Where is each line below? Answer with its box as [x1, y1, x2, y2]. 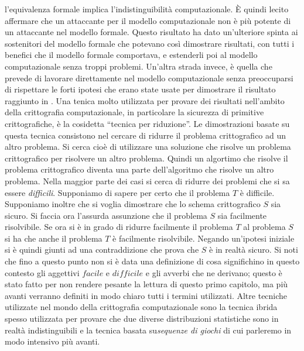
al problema [243, 221, 286, 233]
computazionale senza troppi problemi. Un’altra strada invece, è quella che [5, 60, 272, 72]
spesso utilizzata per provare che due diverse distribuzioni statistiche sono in [5, 312, 279, 325]
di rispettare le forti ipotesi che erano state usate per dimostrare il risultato [5, 83, 276, 95]
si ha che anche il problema [5, 232, 103, 244]
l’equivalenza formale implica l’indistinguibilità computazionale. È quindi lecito [5, 3, 289, 15]
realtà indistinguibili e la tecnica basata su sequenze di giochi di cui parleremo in [5, 324, 292, 336]
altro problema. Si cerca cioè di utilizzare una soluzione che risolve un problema [5, 140, 291, 153]
